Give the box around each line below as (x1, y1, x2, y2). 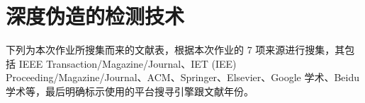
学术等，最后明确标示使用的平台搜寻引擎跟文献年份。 (6, 83, 254, 98)
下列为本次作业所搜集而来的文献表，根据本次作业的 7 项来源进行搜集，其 (6, 42, 345, 57)
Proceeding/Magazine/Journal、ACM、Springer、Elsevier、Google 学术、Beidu (6, 70, 359, 85)
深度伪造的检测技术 (6, 1, 185, 30)
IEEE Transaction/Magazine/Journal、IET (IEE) (18, 56, 237, 71)
